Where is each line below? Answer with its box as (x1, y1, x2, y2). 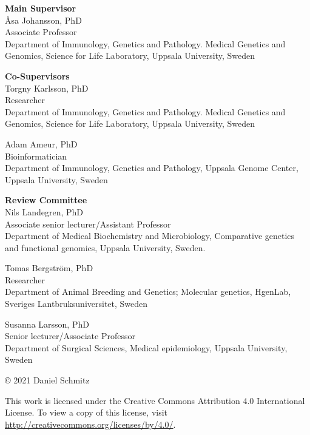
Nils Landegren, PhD (5, 205, 84, 218)
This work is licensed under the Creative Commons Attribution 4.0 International (5, 394, 305, 406)
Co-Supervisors (5, 69, 70, 82)
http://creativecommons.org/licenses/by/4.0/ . (5, 417, 176, 430)
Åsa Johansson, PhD (5, 13, 82, 26)
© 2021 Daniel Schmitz (5, 374, 90, 386)
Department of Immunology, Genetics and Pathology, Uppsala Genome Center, (5, 161, 298, 174)
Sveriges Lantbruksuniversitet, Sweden (5, 297, 148, 310)
